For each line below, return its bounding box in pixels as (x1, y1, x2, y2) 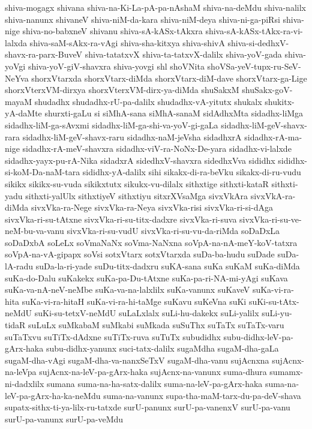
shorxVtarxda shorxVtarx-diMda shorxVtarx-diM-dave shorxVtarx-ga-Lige (31, 71, 307, 84)
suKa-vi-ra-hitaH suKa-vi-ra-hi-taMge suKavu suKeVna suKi (22, 295, 247, 307)
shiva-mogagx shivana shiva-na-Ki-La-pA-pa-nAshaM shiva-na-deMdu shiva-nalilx (5, 1, 306, 13)
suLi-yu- (262, 307, 292, 319)
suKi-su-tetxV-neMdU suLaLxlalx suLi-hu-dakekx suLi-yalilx (34, 307, 259, 319)
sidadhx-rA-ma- (244, 130, 302, 143)
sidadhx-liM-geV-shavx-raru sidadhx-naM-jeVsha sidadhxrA (22, 130, 242, 143)
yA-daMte (5, 107, 42, 119)
